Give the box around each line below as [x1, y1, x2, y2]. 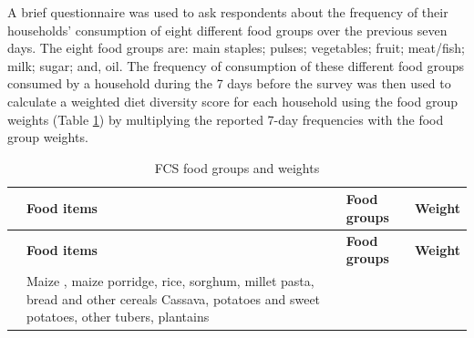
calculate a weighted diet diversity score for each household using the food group [7, 91, 458, 110]
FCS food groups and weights [154, 158, 320, 177]
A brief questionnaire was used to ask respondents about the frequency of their [7, 3, 448, 21]
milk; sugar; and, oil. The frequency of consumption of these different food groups [7, 56, 465, 75]
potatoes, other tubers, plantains [26, 307, 210, 326]
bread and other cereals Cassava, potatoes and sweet [26, 289, 321, 308]
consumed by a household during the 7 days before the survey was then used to [7, 74, 451, 93]
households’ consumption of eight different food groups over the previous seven [7, 20, 448, 39]
